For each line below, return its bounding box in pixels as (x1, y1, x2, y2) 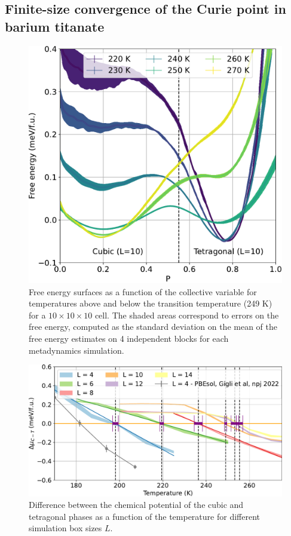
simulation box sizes (29, 522, 102, 534)
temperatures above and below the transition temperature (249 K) (29, 297, 272, 310)
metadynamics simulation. (29, 344, 124, 356)
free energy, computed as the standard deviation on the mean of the (29, 320, 277, 333)
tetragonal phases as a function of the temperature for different (29, 510, 260, 522)
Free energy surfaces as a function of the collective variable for (29, 285, 257, 298)
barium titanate (5, 17, 105, 35)
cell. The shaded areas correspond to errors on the (94, 308, 279, 321)
